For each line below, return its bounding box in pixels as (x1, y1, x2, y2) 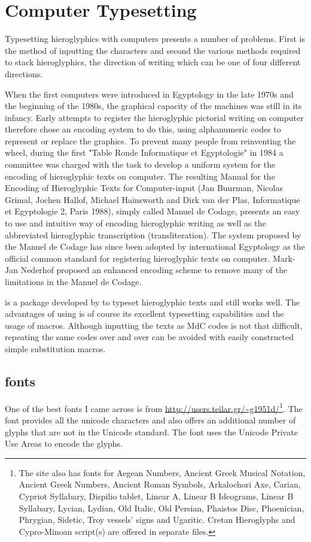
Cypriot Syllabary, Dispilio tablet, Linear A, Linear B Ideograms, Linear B (19, 489, 294, 502)
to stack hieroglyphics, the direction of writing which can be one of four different (5, 56, 301, 68)
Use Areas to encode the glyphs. (5, 437, 123, 450)
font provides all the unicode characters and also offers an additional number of (5, 414, 296, 426)
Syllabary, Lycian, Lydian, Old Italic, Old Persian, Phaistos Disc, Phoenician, (19, 501, 304, 514)
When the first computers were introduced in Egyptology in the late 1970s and (5, 87, 294, 100)
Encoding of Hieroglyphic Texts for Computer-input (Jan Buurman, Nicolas (5, 181, 283, 194)
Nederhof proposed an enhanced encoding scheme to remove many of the (20, 264, 288, 276)
